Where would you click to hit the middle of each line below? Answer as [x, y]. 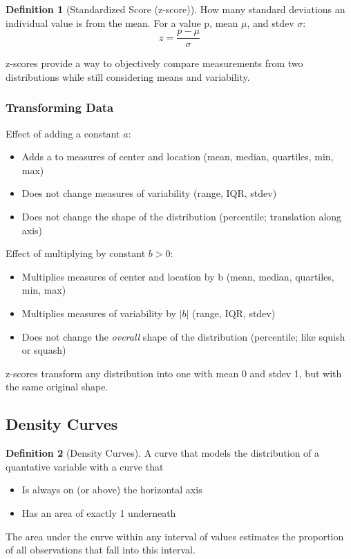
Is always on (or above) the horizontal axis [112, 490]
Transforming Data [60, 107]
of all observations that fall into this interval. [101, 550]
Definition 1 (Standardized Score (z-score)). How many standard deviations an [175, 9]
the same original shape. [57, 387]
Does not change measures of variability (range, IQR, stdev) [149, 193]
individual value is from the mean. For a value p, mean [122, 22]
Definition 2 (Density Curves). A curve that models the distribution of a [163, 453]
